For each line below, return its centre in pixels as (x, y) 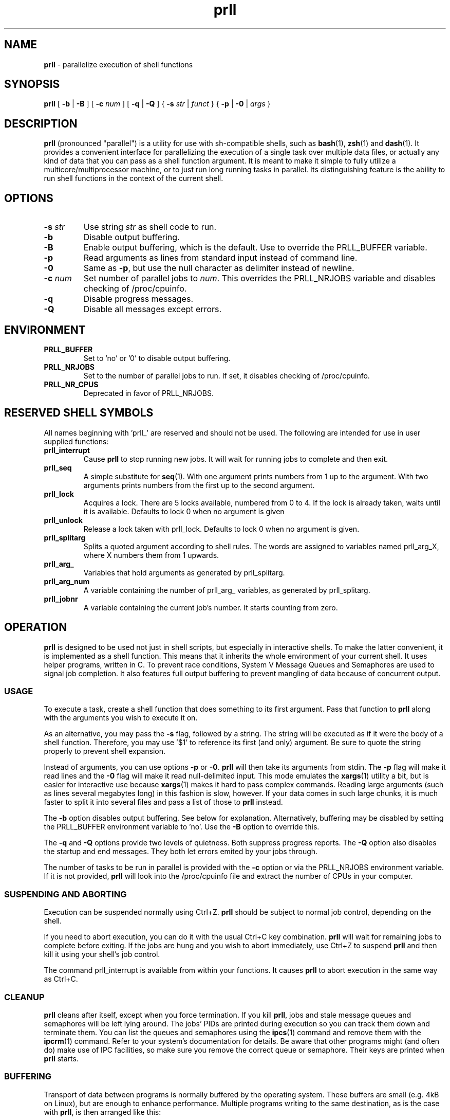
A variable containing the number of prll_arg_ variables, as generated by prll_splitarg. (227, 590)
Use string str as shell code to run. (150, 227)
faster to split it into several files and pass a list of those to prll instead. (163, 802)
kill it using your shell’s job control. (102, 954)
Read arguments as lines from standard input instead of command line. (220, 258)
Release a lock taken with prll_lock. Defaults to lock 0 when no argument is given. (221, 529)
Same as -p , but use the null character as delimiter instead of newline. (219, 268)
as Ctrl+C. (61, 979)
